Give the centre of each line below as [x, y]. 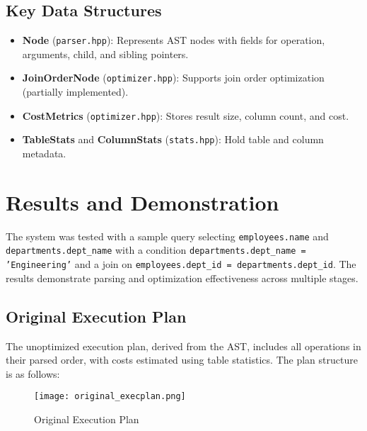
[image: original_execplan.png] [110, 397]
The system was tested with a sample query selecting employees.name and [167, 236]
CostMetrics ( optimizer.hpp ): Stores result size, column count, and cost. [186, 115]
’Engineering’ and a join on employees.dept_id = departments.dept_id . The [181, 264]
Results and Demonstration [142, 202]
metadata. [44, 153]
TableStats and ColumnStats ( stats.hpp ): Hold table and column [173, 139]
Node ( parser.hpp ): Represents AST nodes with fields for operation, [174, 40]
